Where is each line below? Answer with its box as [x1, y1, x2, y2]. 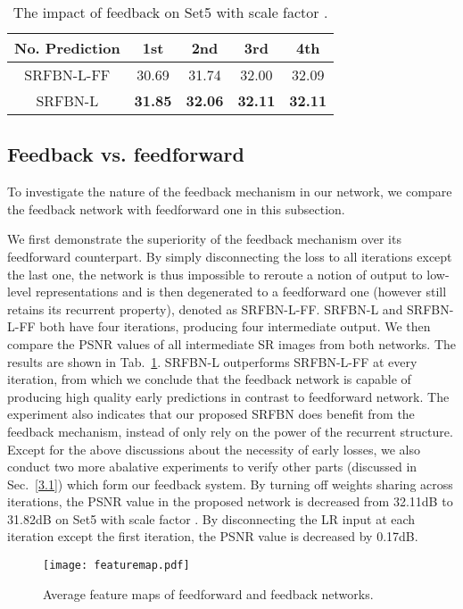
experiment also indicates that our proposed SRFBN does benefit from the [7, 405, 415, 423]
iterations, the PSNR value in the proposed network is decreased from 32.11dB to [7, 492, 453, 511]
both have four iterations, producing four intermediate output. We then [39, 317, 431, 336]
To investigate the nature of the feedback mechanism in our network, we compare [7, 182, 452, 201]
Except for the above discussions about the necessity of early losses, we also [7, 439, 420, 458]
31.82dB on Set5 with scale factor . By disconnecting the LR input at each [7, 509, 416, 528]
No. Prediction [14, 38, 120, 58]
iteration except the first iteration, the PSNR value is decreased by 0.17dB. [7, 527, 418, 546]
